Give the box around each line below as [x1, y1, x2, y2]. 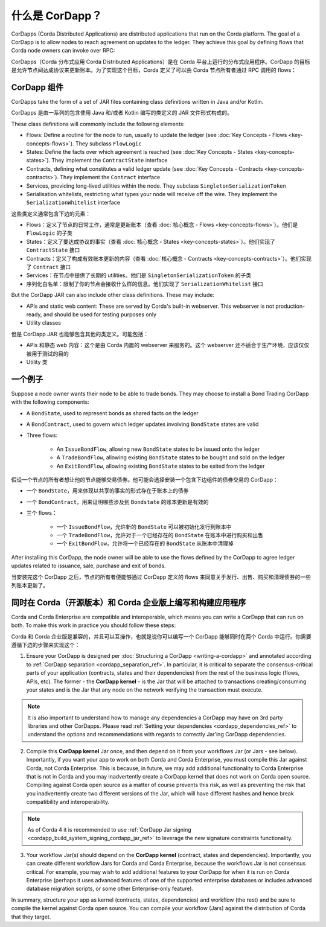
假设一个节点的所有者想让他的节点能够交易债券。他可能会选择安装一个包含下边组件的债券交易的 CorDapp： [11, 476, 279, 483]
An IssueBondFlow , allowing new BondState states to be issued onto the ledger [56, 445, 260, 453]
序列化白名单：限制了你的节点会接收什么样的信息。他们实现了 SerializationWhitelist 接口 [26, 280, 264, 287]
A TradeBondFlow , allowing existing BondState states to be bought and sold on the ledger [56, 454, 285, 461]
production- [275, 302, 305, 310]
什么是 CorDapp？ [11, 9, 103, 22]
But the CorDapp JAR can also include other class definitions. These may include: [11, 291, 214, 299]
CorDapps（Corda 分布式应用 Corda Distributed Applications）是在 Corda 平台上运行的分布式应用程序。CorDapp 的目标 [11, 58, 310, 65]
